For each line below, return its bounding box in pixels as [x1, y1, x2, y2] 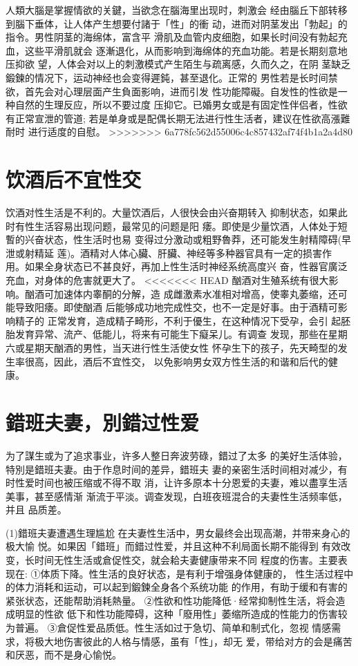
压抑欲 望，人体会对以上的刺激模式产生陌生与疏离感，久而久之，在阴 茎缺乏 [6, 57, 351, 71]
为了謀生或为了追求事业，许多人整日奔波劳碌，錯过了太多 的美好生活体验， [6, 448, 348, 462]
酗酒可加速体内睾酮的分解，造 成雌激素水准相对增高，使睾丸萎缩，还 [24, 286, 338, 301]
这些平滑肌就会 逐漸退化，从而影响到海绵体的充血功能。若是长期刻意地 [24, 43, 348, 57]
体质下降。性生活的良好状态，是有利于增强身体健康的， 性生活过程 [40, 566, 344, 580]
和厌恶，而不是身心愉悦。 [6, 647, 122, 662]
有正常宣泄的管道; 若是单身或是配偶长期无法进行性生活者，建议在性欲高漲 [6, 111, 341, 125]
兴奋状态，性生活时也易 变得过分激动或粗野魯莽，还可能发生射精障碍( [24, 232, 342, 247]
